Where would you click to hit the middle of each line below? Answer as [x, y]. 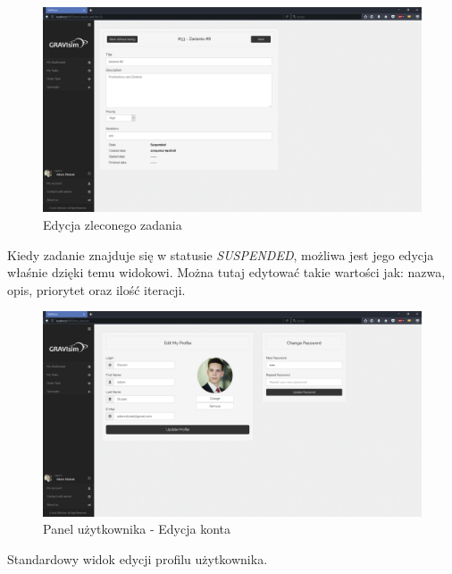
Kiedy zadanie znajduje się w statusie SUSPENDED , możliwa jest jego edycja [221, 254]
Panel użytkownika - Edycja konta [137, 529]
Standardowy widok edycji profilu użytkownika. [138, 558]
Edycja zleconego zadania [113, 224]
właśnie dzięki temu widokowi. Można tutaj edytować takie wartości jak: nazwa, [226, 272]
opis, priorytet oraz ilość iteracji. [96, 289]
